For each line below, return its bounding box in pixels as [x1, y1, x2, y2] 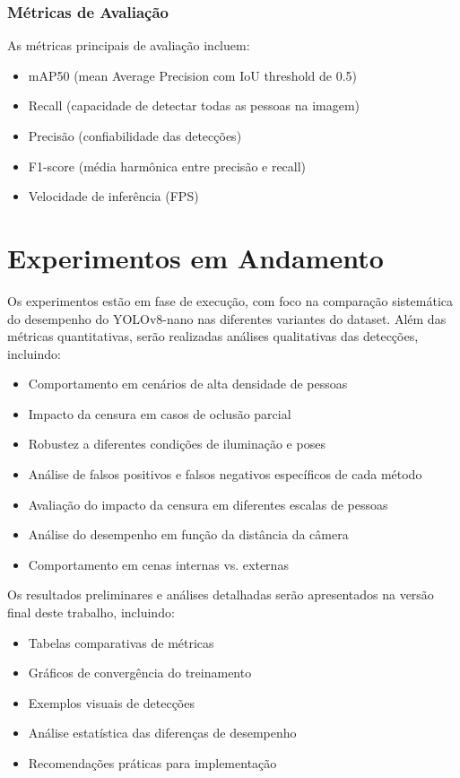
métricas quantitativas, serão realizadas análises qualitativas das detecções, [7, 327, 419, 345]
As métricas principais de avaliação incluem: [7, 36, 250, 55]
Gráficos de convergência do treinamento [28, 663, 252, 682]
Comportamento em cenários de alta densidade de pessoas [28, 374, 348, 393]
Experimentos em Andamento [7, 239, 384, 275]
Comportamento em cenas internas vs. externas [28, 555, 289, 573]
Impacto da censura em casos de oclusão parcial [28, 404, 291, 423]
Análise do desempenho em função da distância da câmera [28, 525, 349, 544]
